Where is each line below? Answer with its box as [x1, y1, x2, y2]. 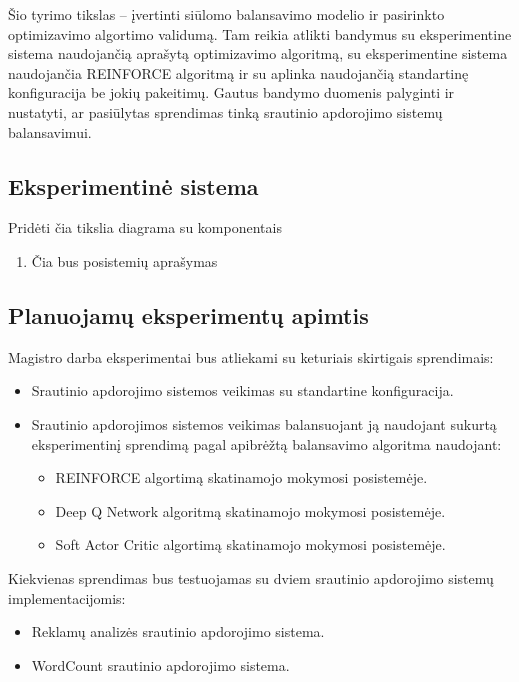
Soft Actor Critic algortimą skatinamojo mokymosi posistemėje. [55, 534, 446, 555]
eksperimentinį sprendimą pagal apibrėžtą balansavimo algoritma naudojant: [31, 433, 502, 454]
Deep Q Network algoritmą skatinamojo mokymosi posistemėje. [55, 500, 446, 521]
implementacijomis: [8, 587, 126, 608]
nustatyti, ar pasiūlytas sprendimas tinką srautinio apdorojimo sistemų [8, 101, 443, 122]
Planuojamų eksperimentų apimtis [8, 299, 369, 330]
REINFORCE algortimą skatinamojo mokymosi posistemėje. [55, 467, 428, 488]
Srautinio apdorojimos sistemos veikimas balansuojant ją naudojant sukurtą [31, 413, 497, 434]
